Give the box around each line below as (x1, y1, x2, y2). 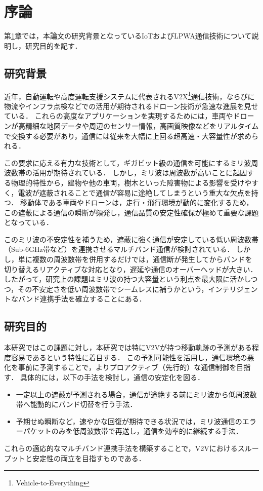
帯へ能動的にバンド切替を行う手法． (16, 399, 137, 409)
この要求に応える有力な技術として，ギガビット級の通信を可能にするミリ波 (4, 157, 251, 168)
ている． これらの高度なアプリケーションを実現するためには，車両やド (4, 110, 240, 121)
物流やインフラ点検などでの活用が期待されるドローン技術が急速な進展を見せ (4, 100, 258, 111)
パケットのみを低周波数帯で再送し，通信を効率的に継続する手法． (23, 426, 243, 436)
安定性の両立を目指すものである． (32, 452, 146, 463)
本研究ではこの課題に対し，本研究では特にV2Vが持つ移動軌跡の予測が (4, 342, 238, 353)
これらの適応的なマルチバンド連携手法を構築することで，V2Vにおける (4, 443, 238, 453)
